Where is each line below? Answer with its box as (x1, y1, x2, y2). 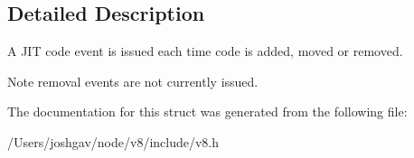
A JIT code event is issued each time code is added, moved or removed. (7, 42, 403, 60)
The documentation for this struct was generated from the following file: (7, 102, 408, 121)
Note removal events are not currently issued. (7, 71, 259, 90)
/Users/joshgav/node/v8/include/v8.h (7, 132, 220, 151)
